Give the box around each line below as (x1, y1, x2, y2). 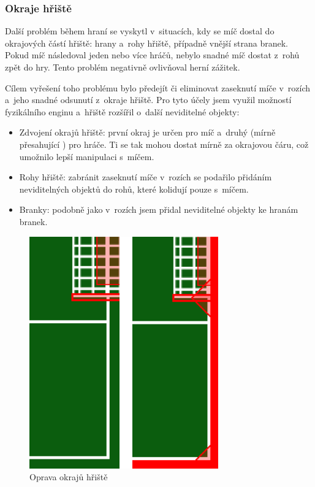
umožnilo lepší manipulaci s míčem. (19, 150, 154, 163)
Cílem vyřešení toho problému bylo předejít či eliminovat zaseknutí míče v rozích (5, 81, 311, 94)
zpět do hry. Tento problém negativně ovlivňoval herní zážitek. (5, 61, 240, 73)
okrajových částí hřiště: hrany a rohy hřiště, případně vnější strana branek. (5, 36, 288, 49)
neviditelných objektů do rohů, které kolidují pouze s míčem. (19, 182, 249, 195)
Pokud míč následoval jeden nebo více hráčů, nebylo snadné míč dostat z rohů (5, 48, 300, 61)
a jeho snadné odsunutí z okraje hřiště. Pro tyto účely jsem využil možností (5, 93, 292, 106)
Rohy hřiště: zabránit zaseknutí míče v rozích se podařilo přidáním (19, 171, 272, 183)
